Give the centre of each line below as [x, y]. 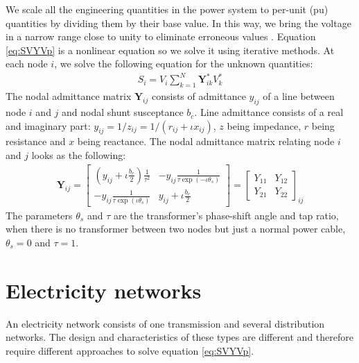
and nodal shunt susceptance [123, 112]
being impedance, [264, 125]
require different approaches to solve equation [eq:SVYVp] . [130, 350]
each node [27, 64]
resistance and [36, 141]
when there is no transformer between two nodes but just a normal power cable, [176, 229]
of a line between [299, 96]
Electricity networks [104, 290]
